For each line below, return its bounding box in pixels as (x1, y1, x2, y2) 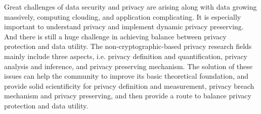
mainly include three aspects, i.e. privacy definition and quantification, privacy (4, 50, 247, 61)
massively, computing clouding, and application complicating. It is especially (4, 11, 241, 22)
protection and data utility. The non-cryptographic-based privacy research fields (4, 41, 252, 51)
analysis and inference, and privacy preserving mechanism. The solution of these (4, 61, 253, 71)
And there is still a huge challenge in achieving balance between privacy (4, 31, 227, 41)
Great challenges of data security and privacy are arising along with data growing (4, 2, 257, 12)
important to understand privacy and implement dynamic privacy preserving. (4, 21, 244, 32)
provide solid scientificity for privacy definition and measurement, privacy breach (4, 80, 254, 91)
